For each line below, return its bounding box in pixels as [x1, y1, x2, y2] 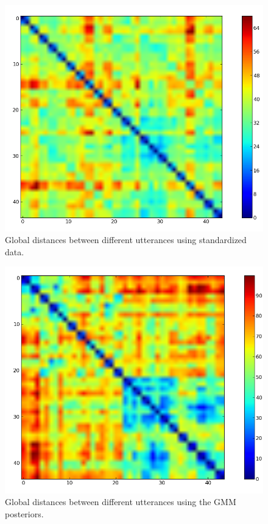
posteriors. [5, 507, 44, 520]
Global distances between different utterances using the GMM [5, 495, 236, 508]
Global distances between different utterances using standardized [5, 233, 247, 246]
